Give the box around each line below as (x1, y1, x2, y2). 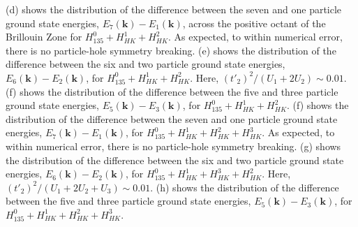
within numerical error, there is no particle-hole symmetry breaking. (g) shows (6, 138, 341, 153)
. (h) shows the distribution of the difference (150, 180, 339, 194)
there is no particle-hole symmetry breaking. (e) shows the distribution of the (6, 43, 336, 57)
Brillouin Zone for (6, 29, 82, 44)
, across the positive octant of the (182, 15, 326, 30)
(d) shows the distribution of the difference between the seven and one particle (6, 2, 342, 16)
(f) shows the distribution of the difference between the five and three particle (6, 84, 338, 98)
